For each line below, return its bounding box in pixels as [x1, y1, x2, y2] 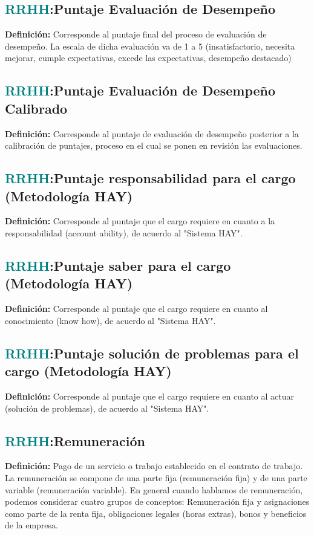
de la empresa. [5, 519, 58, 531]
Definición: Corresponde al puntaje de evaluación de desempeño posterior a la [5, 127, 299, 140]
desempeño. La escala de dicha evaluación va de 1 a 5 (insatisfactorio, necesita [5, 39, 295, 52]
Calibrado [5, 99, 68, 117]
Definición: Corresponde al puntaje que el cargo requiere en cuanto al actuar [5, 389, 294, 402]
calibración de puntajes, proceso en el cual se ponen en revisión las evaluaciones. [5, 139, 303, 152]
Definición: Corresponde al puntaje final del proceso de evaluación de [5, 28, 267, 41]
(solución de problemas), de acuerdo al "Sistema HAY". [5, 401, 209, 414]
